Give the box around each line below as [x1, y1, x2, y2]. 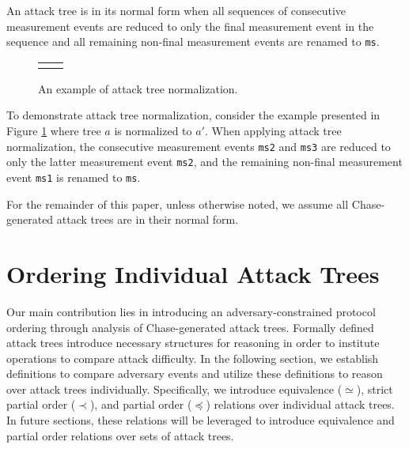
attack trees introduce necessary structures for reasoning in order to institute [6, 334, 380, 351]
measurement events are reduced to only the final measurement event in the [6, 17, 374, 34]
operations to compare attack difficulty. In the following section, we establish [6, 349, 379, 366]
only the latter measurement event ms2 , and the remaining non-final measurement [6, 153, 403, 170]
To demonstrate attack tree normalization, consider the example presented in [6, 107, 381, 123]
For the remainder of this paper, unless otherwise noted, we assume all [6, 195, 349, 212]
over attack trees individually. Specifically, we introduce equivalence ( [6, 380, 343, 397]
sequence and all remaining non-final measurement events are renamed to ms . [6, 33, 380, 50]
